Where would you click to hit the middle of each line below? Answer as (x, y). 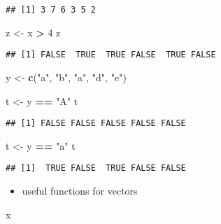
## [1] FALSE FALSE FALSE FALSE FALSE (96, 124)
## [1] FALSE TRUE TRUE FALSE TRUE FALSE (111, 55)
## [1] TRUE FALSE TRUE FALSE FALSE (96, 168)
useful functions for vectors (80, 190)
